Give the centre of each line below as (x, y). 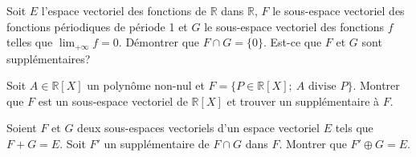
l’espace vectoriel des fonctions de (124, 10)
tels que (354, 128)
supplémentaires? (49, 58)
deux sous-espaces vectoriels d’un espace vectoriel (198, 128)
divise (322, 87)
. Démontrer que (159, 42)
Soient (22, 128)
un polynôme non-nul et (146, 85)
